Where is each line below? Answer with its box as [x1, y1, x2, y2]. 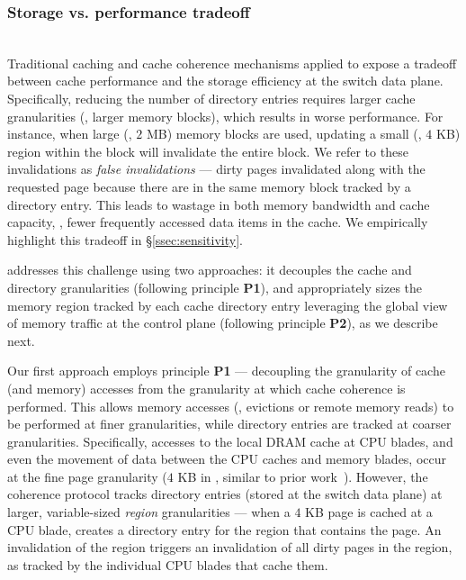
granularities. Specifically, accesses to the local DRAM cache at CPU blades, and [7, 431, 453, 450]
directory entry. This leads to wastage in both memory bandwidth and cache [7, 195, 430, 213]
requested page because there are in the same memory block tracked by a [7, 177, 411, 195]
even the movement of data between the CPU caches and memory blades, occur [7, 449, 447, 468]
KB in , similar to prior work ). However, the [177, 467, 428, 485]
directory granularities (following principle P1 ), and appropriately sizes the [7, 277, 423, 296]
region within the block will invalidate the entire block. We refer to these [7, 141, 408, 160]
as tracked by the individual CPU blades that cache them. [7, 555, 328, 574]
